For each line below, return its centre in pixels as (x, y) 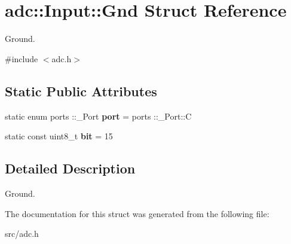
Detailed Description (70, 168)
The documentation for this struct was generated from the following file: (137, 213)
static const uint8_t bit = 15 (59, 136)
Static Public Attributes (81, 91)
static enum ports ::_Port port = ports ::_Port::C (98, 116)
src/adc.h (22, 234)
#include (22, 58)
